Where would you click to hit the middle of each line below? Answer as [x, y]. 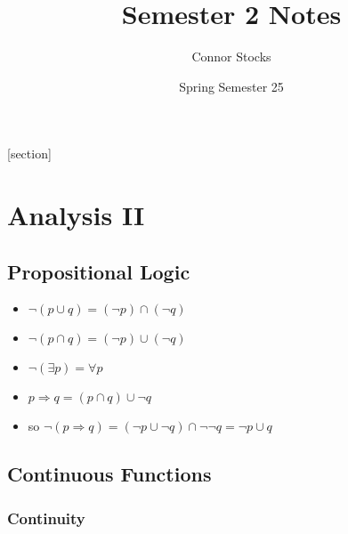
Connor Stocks [231, 57]
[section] [29, 154]
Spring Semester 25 [231, 86]
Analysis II [76, 215]
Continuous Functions [109, 474]
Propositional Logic [99, 271]
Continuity [46, 518]
